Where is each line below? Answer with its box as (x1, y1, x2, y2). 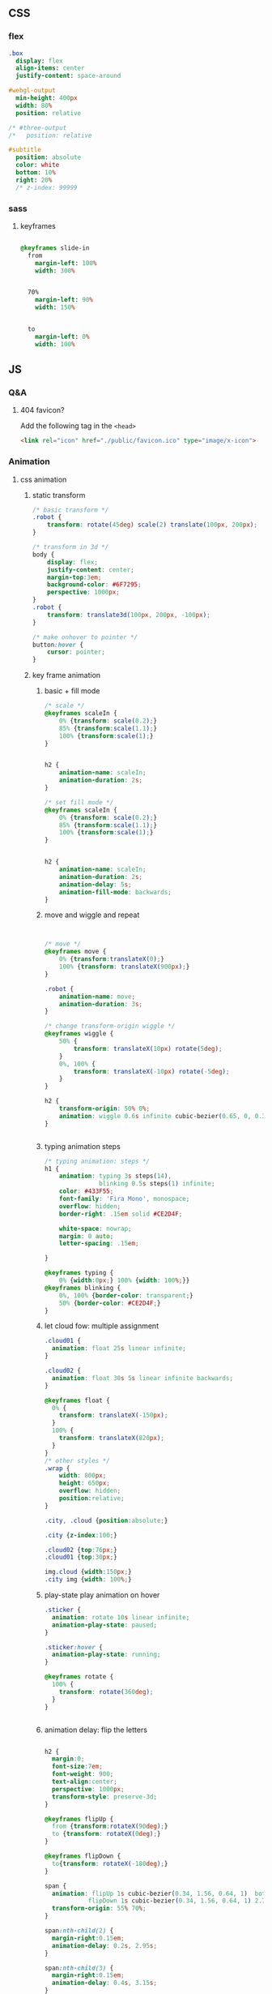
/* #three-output (8, 123, 67, 132)
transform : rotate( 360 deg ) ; (59, 1687, 154, 1696)
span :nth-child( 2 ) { (44, 1927, 114, 1935)
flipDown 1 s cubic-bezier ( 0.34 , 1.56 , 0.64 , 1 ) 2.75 (87, 1897, 270, 1905)
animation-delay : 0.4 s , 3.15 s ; (51, 1979, 158, 1988)
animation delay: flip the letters (44, 1725, 148, 1735)
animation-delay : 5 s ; (59, 880, 132, 889)
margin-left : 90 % (35, 296, 94, 304)
